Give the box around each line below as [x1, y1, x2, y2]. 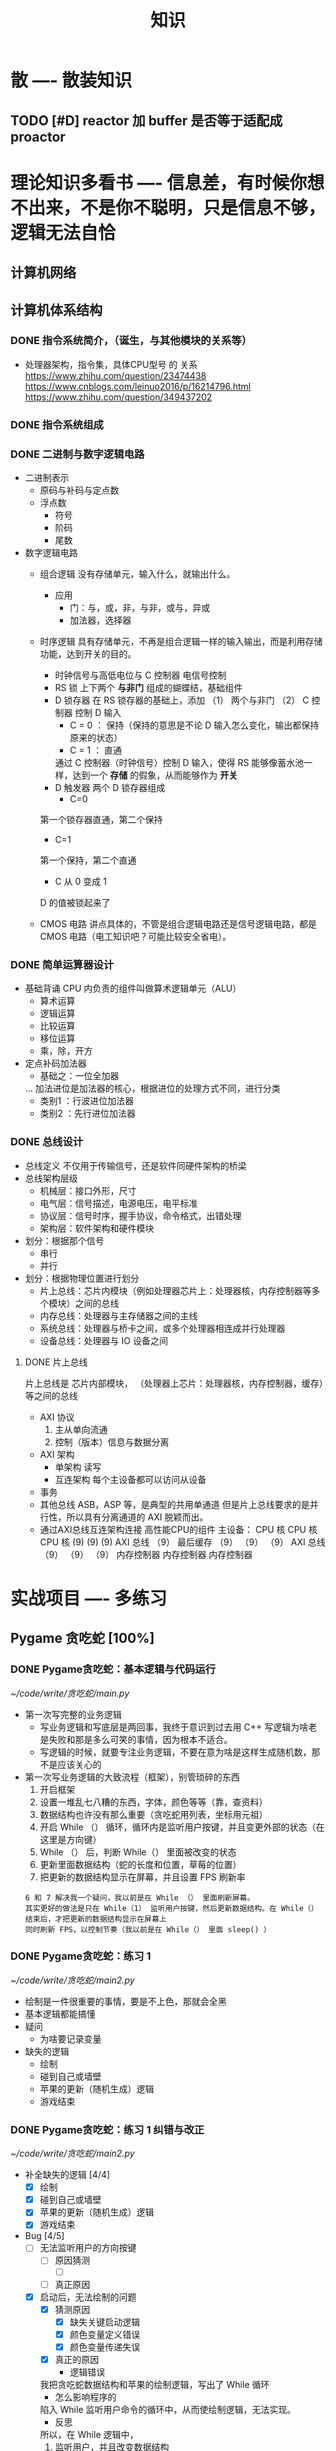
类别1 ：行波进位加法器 [39, 1095, 135, 1107]
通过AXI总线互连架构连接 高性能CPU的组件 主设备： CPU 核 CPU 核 [39, 1523, 318, 1535]
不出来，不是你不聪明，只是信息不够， [10, 196, 327, 219]
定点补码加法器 [24, 1057, 87, 1070]
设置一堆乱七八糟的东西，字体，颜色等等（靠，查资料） [39, 1796, 268, 1808]
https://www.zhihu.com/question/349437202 [24, 391, 213, 403]
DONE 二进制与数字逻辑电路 [10, 447, 145, 461]
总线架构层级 [24, 1172, 78, 1184]
